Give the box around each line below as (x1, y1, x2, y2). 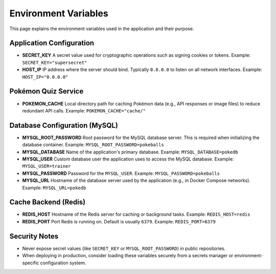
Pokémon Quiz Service (9, 87, 84, 96)
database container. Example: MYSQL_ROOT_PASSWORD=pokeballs (22, 142, 165, 148)
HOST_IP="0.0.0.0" (22, 74, 68, 80)
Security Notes (9, 232, 59, 240)
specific (22, 260, 39, 266)
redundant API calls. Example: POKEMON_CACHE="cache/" (22, 107, 146, 113)
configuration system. (40, 260, 86, 266)
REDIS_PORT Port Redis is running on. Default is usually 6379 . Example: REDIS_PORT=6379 (22, 218, 216, 224)
